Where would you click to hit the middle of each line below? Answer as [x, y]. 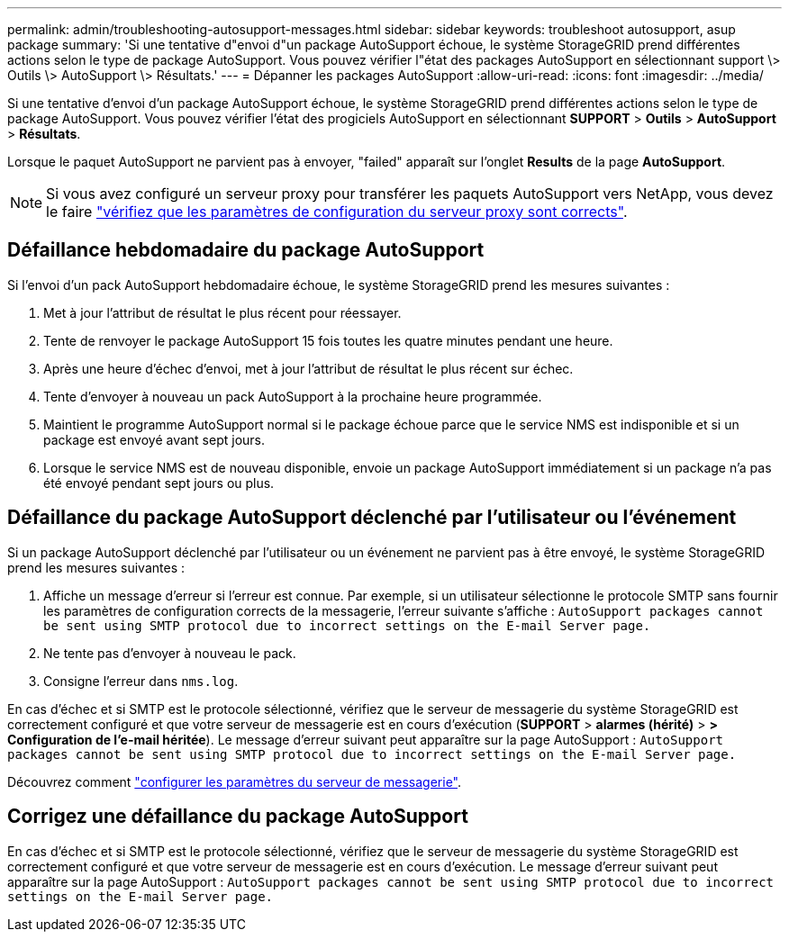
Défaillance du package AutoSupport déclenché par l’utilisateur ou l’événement [372, 518]
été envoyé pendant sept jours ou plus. [159, 483]
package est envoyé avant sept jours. [154, 439]
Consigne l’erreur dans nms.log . [141, 681]
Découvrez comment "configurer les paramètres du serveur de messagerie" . [235, 781]
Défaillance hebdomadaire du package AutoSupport [246, 250]
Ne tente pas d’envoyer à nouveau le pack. [170, 653]
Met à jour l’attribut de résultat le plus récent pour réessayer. [222, 312]
